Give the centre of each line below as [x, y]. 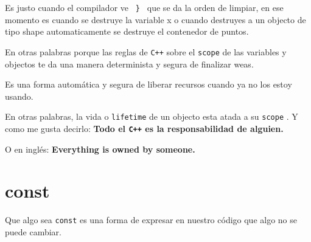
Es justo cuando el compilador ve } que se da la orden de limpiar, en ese [144, 7]
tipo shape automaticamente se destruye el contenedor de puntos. [127, 31]
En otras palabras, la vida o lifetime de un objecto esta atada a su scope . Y [152, 116]
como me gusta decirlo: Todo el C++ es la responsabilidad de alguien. [144, 128]
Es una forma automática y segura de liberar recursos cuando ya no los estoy [149, 84]
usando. [19, 96]
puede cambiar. [33, 231]
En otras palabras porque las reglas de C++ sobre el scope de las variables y [146, 51]
